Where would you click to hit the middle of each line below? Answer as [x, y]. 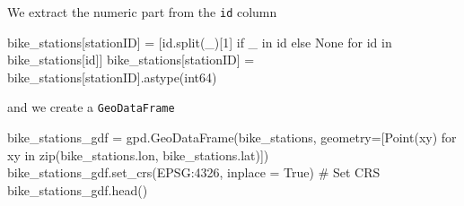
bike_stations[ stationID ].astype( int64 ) [112, 77]
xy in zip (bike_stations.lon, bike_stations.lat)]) [138, 154]
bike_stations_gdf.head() [78, 189]
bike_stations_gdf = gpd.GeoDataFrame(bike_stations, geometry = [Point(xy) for [232, 137]
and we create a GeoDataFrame [91, 107]
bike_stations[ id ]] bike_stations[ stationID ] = [131, 60]
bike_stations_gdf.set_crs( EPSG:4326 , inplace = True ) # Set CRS [194, 172]
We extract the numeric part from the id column [142, 12]
